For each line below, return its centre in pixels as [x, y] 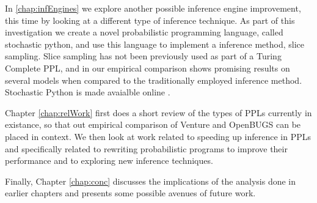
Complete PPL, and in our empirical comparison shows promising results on [148, 68]
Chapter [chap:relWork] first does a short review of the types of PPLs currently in [158, 112]
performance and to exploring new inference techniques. [109, 161]
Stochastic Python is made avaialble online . [88, 92]
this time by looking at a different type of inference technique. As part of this [150, 20]
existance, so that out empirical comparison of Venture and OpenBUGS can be [153, 124]
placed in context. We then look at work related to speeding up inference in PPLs [158, 136]
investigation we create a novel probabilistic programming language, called [144, 32]
